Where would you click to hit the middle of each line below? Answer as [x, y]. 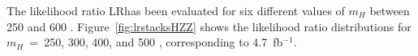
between [390, 10]
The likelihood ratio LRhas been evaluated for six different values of [176, 10]
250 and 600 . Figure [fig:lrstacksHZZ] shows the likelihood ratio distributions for [209, 26]
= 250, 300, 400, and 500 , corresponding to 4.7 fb [156, 42]
